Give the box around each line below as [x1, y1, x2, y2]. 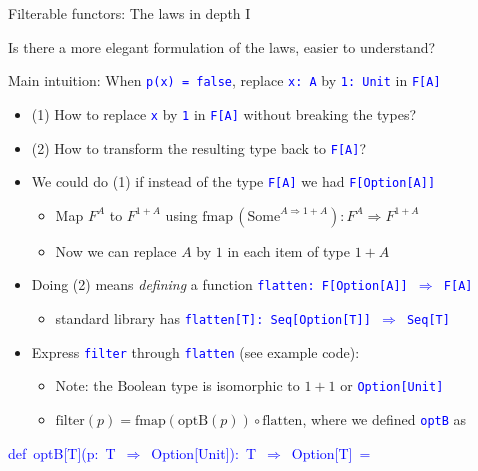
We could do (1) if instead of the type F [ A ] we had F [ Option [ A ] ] [31, 171, 436, 192]
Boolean [117, 380, 167, 395]
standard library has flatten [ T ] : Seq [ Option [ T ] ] [55, 308, 371, 329]
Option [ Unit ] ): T [151, 442, 257, 463]
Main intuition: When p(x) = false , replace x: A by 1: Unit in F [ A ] [8, 70, 441, 91]
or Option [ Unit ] [340, 375, 444, 396]
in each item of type [227, 240, 350, 261]
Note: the [55, 375, 113, 396]
